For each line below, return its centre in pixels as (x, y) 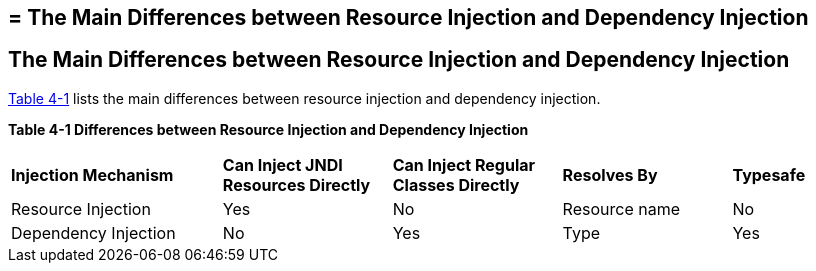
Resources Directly (296, 184)
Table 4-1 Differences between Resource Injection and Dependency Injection (268, 129)
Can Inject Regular (464, 164)
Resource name (621, 208)
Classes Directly (456, 184)
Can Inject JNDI (282, 164)
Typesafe (769, 174)
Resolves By (610, 174)
